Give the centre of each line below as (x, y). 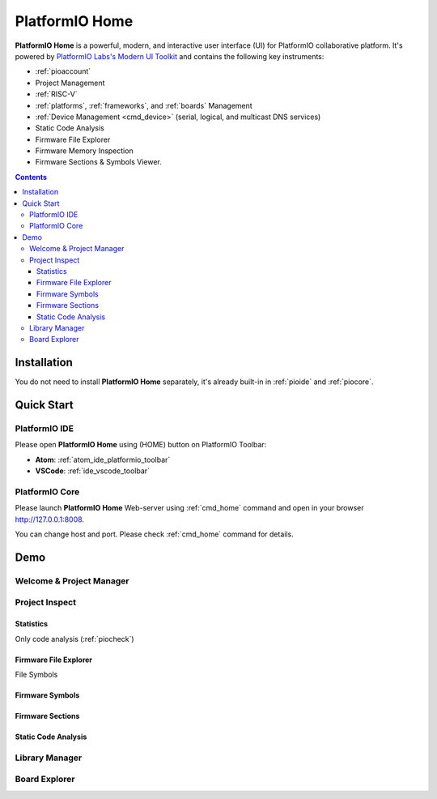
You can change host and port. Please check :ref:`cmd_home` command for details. (155, 534)
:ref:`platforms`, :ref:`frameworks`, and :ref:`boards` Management (144, 105)
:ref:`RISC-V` (56, 94)
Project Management (70, 83)
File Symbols (36, 674)
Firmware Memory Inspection (84, 151)
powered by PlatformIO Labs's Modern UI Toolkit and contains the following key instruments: (170, 56)
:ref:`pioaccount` (63, 71)
